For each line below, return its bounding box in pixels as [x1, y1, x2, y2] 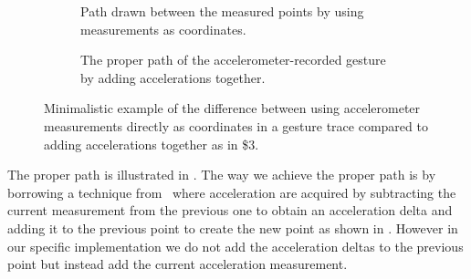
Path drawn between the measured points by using [80, 2, 364, 20]
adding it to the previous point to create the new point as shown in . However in [7, 218, 458, 237]
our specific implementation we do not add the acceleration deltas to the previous [7, 236, 464, 255]
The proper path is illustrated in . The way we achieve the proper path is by [7, 165, 436, 184]
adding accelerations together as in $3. [44, 134, 259, 153]
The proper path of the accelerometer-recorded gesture [80, 50, 386, 69]
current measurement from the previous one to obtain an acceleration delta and [7, 201, 453, 220]
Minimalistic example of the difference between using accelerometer [44, 98, 421, 118]
